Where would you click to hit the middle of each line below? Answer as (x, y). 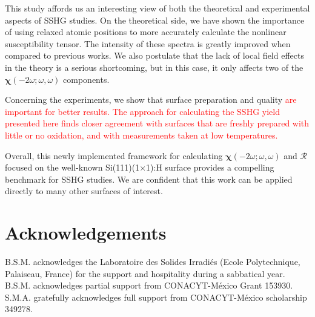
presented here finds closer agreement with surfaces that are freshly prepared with (157, 123)
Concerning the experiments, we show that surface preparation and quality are (151, 100)
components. (86, 79)
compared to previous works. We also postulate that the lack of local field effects (154, 55)
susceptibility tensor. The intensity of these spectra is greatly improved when (148, 43)
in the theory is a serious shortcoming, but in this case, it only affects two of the (154, 67)
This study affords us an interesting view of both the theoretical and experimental (157, 8)
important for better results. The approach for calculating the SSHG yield (142, 111)
